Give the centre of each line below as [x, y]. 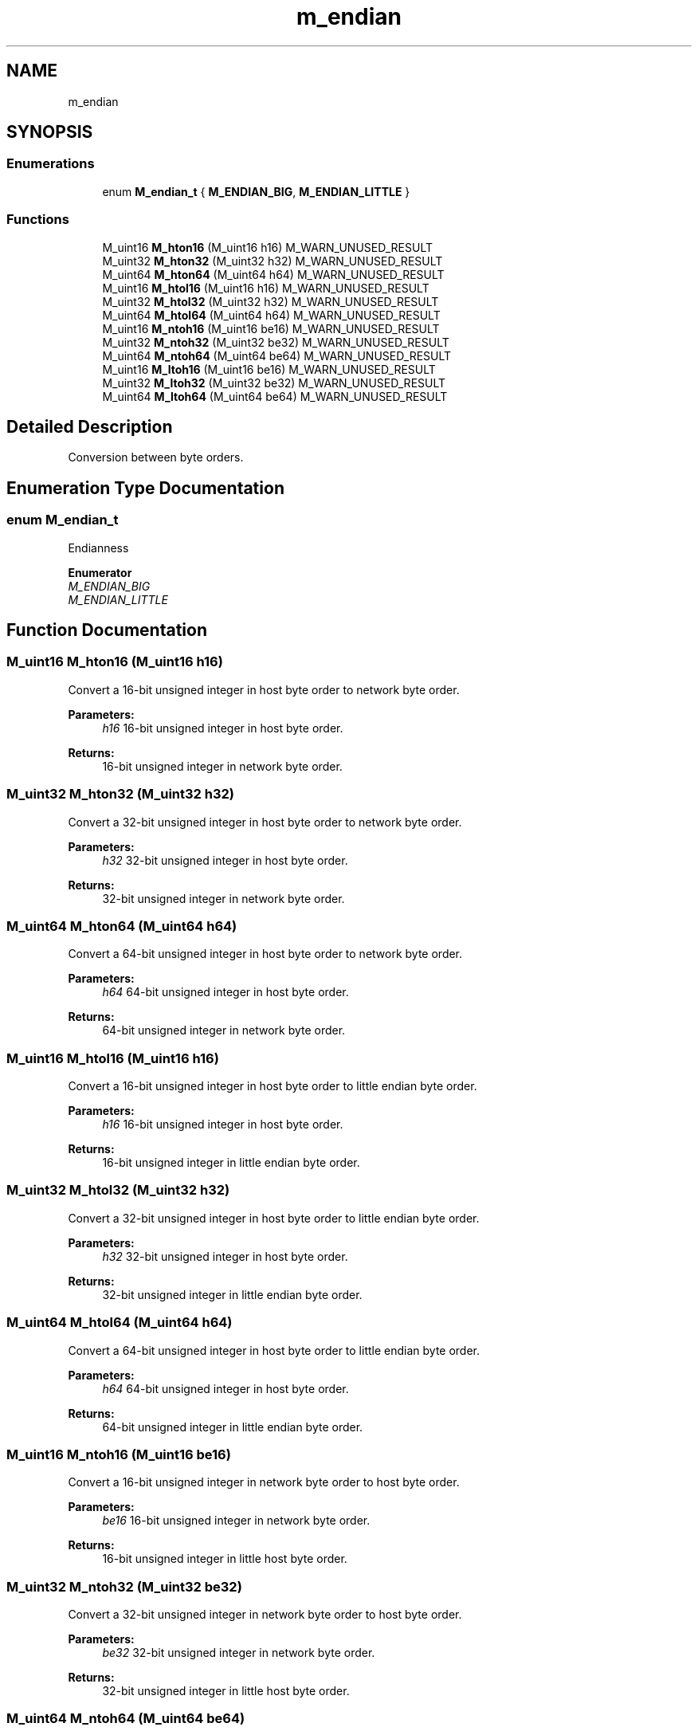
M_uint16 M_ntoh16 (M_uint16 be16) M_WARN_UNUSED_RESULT [271, 328]
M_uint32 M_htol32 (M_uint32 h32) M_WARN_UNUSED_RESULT [271, 301]
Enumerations [51, 164]
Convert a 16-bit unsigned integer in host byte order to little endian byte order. [273, 1086]
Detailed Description [90, 426]
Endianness [98, 548]
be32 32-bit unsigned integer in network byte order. [239, 1653]
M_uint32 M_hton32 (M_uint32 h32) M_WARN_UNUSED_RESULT [273, 261]
